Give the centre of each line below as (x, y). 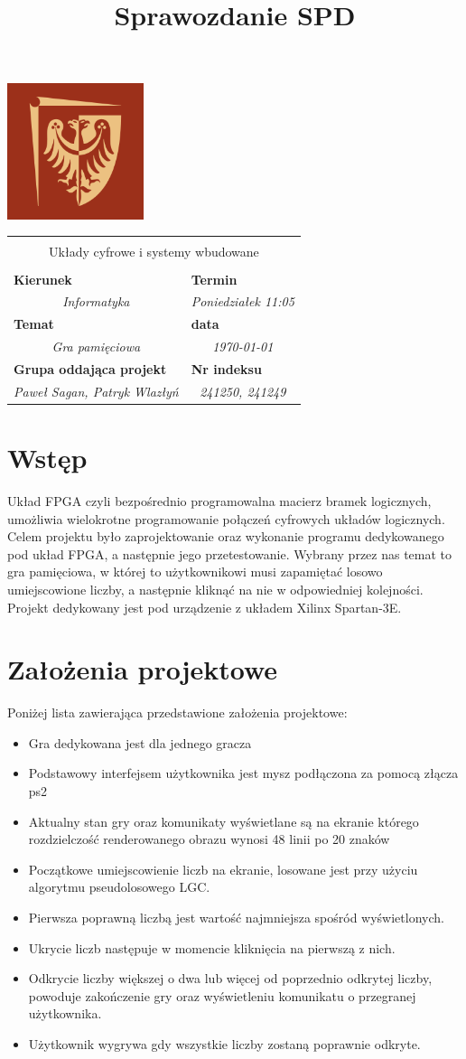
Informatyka (96, 301)
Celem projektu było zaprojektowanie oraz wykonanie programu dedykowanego (226, 536)
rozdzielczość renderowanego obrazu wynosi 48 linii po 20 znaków (209, 839)
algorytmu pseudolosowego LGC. (119, 887)
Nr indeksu (226, 368)
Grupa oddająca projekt (90, 368)
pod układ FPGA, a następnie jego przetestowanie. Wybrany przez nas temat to (230, 553)
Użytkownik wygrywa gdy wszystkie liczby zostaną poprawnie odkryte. (224, 1044)
